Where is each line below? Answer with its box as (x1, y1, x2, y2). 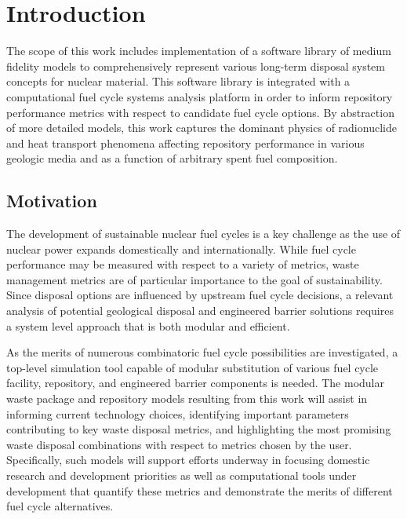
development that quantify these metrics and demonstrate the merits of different (6, 482, 393, 499)
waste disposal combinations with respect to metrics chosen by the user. (6, 436, 352, 452)
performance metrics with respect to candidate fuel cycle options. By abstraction (6, 104, 394, 120)
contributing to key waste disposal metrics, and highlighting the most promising (6, 421, 391, 437)
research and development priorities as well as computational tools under (6, 466, 357, 483)
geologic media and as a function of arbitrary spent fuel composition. (6, 150, 338, 166)
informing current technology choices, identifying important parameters (6, 405, 349, 422)
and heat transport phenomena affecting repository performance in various (6, 134, 365, 151)
